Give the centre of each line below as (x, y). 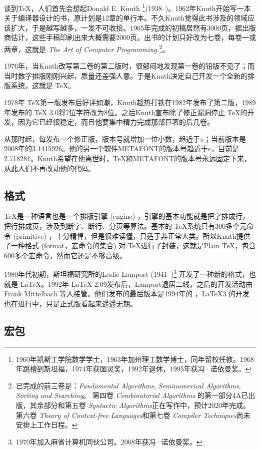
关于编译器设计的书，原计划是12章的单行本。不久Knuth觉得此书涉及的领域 (126, 18)
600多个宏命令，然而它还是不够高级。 (65, 255)
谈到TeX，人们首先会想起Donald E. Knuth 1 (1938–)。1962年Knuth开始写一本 (127, 7)
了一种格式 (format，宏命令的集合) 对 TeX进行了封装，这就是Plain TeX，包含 (130, 246)
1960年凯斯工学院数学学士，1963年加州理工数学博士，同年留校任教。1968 (135, 359)
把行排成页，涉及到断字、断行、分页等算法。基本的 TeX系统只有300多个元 (125, 226)
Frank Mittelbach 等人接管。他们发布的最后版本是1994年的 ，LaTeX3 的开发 (127, 294)
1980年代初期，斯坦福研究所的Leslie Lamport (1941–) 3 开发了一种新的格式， (126, 273)
